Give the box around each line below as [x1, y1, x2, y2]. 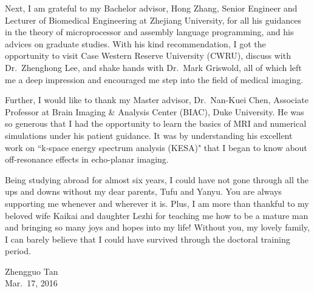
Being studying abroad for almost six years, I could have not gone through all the [5, 173, 309, 186]
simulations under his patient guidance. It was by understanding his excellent [5, 129, 293, 141]
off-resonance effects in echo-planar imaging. [5, 153, 169, 166]
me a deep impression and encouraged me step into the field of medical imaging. [5, 73, 304, 86]
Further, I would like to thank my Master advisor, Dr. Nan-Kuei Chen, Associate [5, 93, 309, 106]
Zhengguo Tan [5, 264, 58, 277]
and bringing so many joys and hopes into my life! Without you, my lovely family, [5, 221, 310, 234]
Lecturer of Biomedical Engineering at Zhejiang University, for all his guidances [5, 13, 301, 26]
